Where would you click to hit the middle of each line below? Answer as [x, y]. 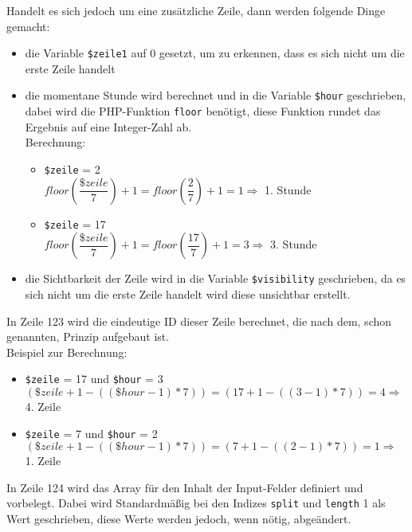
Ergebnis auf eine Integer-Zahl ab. [108, 126]
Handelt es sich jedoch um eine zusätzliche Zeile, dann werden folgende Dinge [196, 10]
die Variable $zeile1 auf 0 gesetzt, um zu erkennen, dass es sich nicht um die [215, 53]
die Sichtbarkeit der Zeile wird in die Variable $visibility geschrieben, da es [216, 278]
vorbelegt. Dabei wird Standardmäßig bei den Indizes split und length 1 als [196, 503]
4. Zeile [43, 406]
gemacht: [28, 26]
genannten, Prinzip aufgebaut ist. [88, 336]
